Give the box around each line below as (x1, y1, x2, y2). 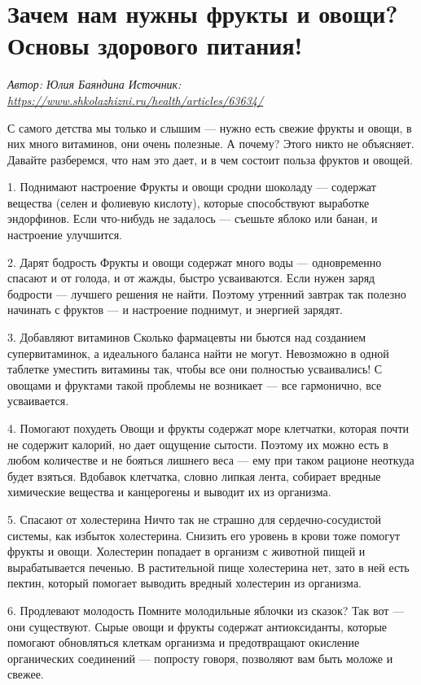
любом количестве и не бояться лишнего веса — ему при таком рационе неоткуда (7, 452, 414, 469)
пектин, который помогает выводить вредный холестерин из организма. (7, 574, 362, 591)
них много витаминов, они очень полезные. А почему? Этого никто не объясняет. (7, 135, 414, 152)
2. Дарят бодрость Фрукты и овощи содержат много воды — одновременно (7, 253, 382, 270)
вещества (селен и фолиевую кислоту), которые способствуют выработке (7, 194, 370, 211)
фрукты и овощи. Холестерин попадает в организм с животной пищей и (7, 543, 366, 560)
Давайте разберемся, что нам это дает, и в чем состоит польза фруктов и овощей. (7, 151, 413, 168)
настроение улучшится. (7, 226, 122, 243)
